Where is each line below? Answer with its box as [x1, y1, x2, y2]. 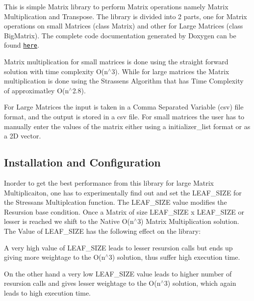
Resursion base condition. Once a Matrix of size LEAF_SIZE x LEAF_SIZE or [4, 206, 244, 217]
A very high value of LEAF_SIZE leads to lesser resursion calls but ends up [4, 242, 233, 252]
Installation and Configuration [4, 155, 161, 170]
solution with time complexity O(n [4, 66, 108, 76]
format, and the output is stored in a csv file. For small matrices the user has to [4, 111, 245, 121]
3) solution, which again [164, 278, 236, 288]
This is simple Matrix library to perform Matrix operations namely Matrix [4, 1, 229, 11]
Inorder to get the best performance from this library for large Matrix [4, 177, 214, 188]
